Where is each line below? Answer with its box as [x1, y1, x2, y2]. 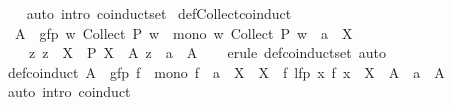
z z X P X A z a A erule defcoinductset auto [28, 42, 386, 63]
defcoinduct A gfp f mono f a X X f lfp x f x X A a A [7, 61, 445, 82]
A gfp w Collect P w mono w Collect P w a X [14, 22, 353, 43]
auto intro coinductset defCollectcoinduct [26, 3, 292, 23]
